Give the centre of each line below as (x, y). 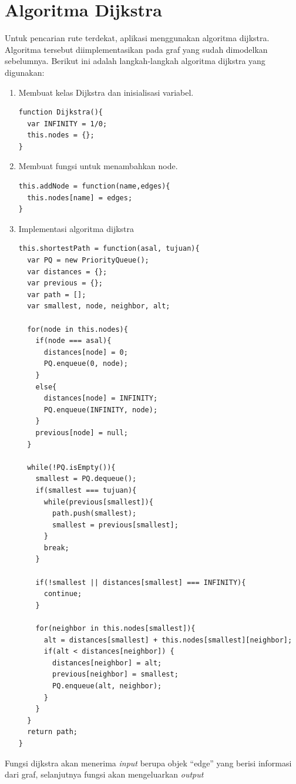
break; (56, 548)
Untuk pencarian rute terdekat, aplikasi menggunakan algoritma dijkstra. (137, 38)
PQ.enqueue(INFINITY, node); (101, 410)
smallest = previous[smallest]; (115, 525)
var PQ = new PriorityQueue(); (88, 260)
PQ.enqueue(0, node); (86, 364)
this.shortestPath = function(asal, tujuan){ (109, 249)
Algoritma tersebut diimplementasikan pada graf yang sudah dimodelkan (136, 49)
